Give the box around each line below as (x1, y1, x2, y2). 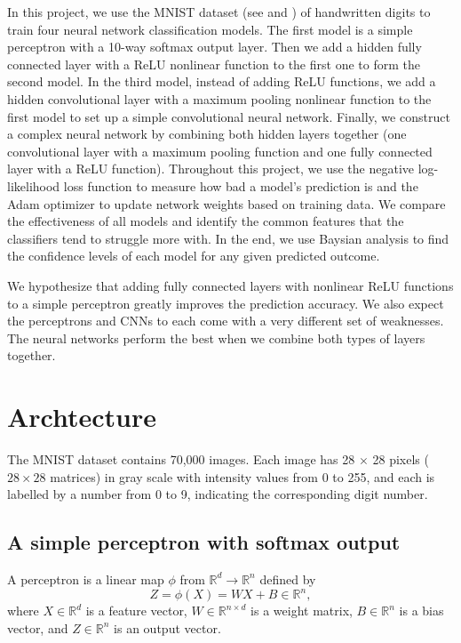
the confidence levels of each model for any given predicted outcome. (7, 246, 380, 265)
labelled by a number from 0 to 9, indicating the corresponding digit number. (7, 485, 428, 503)
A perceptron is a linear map (7, 569, 164, 588)
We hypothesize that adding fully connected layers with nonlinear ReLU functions (7, 276, 454, 294)
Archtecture (7, 398, 157, 435)
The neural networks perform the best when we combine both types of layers (7, 328, 425, 347)
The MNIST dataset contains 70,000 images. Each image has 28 (7, 450, 355, 468)
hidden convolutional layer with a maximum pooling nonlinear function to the (7, 89, 432, 108)
